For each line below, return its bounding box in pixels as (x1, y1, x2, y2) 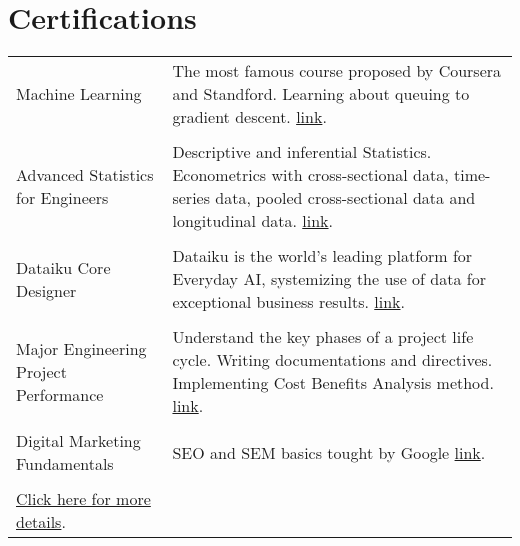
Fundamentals (16, 452, 114, 476)
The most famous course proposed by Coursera (172, 59, 502, 83)
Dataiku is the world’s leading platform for (172, 244, 473, 268)
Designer (16, 278, 77, 302)
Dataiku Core (16, 255, 111, 279)
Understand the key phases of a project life (172, 325, 474, 349)
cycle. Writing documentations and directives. (172, 348, 493, 372)
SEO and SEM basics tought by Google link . (172, 440, 486, 464)
